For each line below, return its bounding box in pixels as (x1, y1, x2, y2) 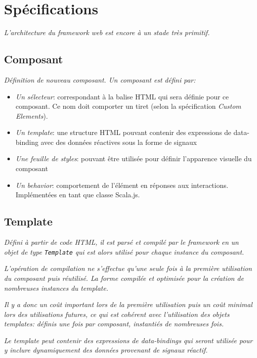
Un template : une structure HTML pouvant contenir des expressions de (15, 127, 231, 137)
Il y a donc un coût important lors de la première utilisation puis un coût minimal (4, 299, 253, 310)
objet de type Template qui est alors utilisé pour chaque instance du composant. (4, 246, 244, 257)
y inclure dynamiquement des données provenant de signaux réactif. (4, 345, 208, 355)
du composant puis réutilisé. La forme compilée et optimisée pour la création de (4, 272, 244, 283)
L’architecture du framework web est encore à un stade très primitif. (4, 27, 210, 38)
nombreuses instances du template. (4, 282, 108, 293)
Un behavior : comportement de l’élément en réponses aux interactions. (15, 179, 228, 190)
